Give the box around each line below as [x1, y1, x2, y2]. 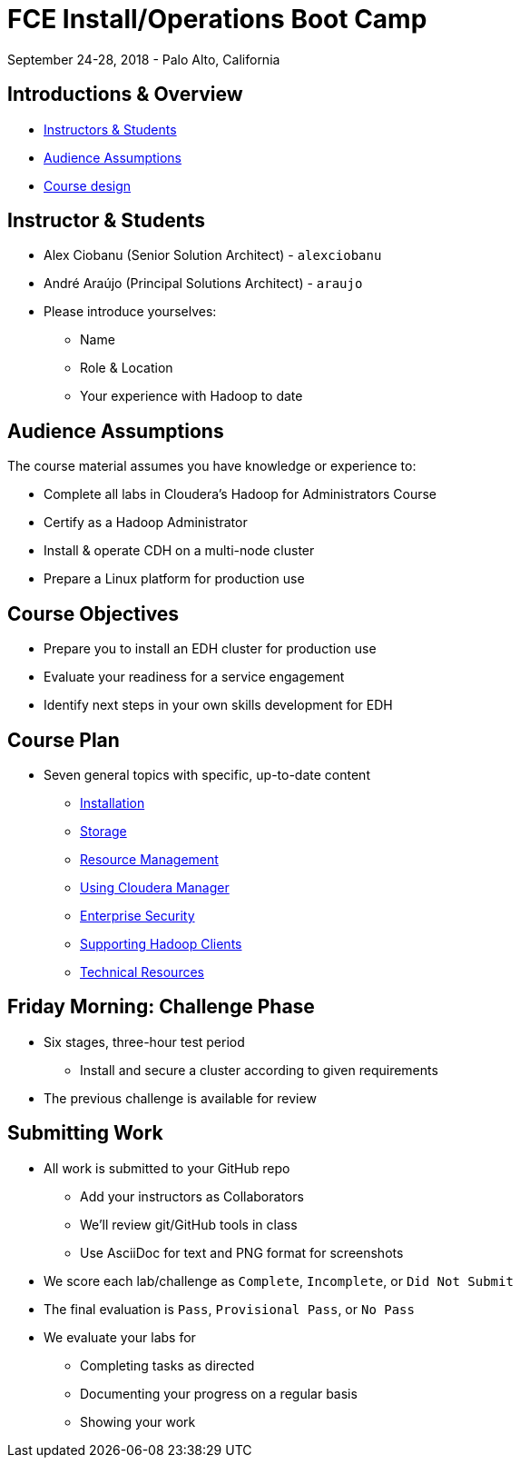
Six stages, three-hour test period [44, 1033, 245, 1050]
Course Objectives [7, 602, 180, 625]
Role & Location [80, 360, 173, 376]
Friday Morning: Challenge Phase [7, 995, 315, 1019]
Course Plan [7, 728, 120, 752]
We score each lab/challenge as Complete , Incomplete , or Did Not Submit [44, 1272, 514, 1289]
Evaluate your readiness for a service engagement [44, 669, 345, 685]
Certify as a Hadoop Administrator [44, 514, 248, 531]
